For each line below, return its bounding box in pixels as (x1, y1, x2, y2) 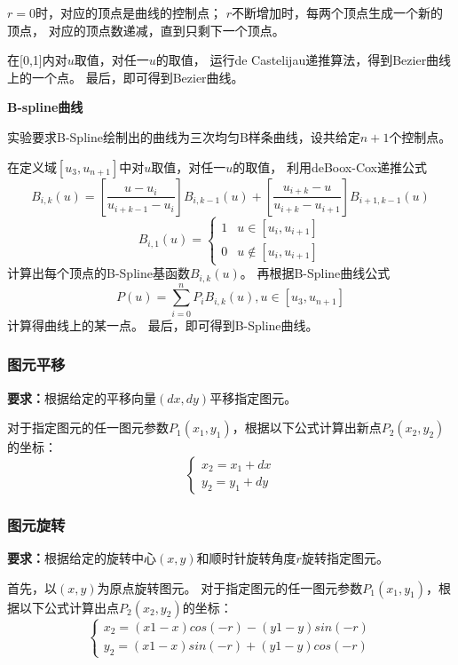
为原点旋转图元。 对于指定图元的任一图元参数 (97, 578, 363, 597)
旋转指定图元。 (301, 548, 389, 566)
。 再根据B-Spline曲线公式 (240, 264, 391, 282)
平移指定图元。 (209, 388, 297, 407)
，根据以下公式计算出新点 (232, 418, 382, 437)
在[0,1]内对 (7, 51, 67, 69)
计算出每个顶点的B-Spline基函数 (7, 264, 190, 282)
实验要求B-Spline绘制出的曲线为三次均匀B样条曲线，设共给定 (7, 127, 360, 146)
